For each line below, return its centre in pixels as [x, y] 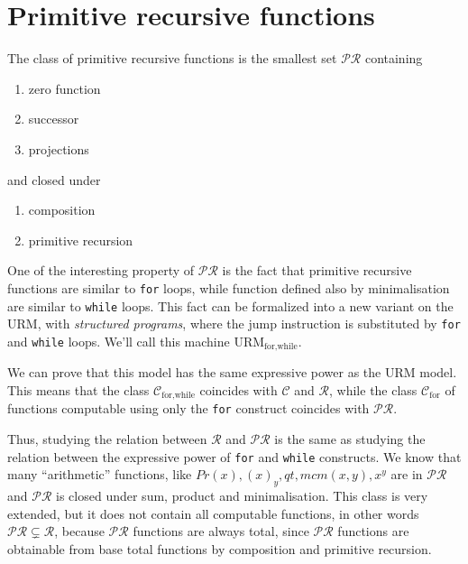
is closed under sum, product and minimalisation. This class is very [242, 496]
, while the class [373, 389]
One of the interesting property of [101, 270]
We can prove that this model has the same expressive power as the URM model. [232, 372]
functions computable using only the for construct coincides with [188, 408]
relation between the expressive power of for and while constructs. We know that [234, 456]
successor [54, 119]
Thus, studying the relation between [107, 439]
